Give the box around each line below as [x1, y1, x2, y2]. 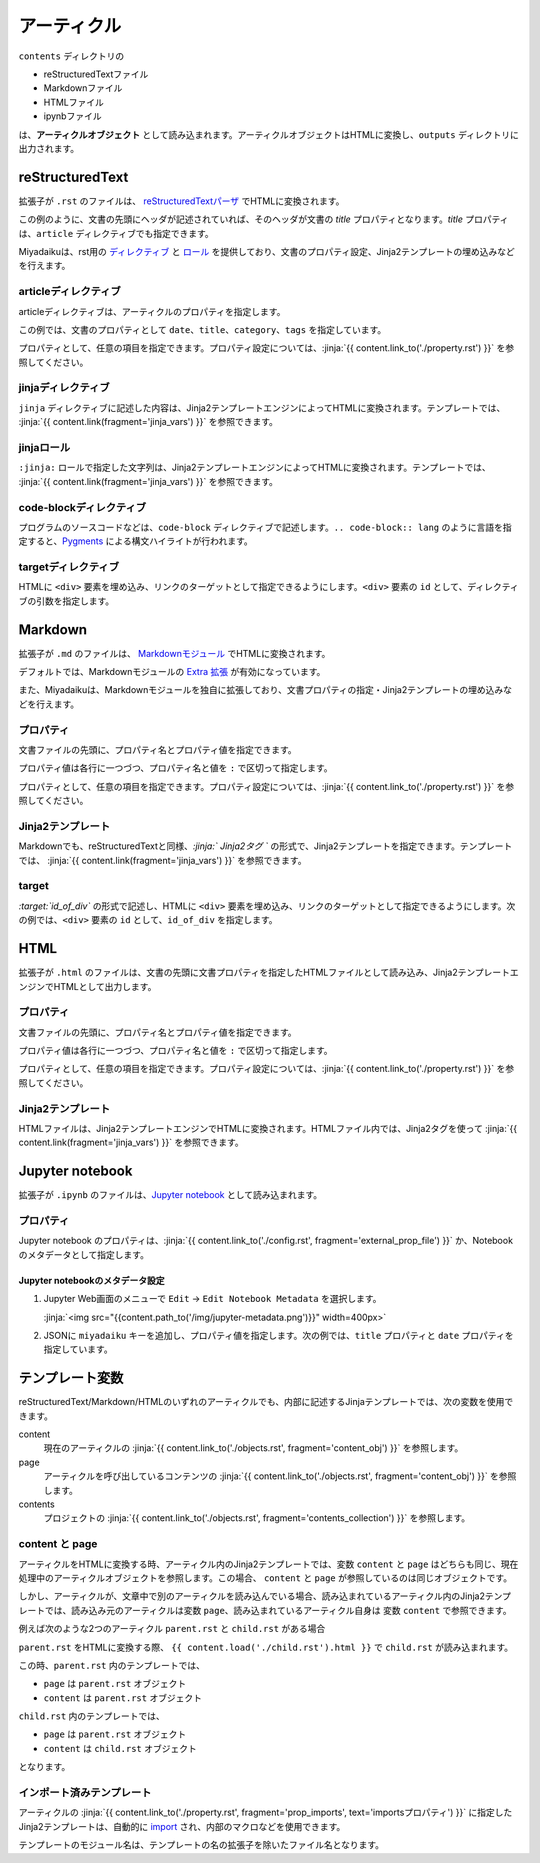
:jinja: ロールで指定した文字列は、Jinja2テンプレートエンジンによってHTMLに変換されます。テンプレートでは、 [18, 461, 492, 474]
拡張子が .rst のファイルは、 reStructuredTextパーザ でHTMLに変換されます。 [18, 195, 345, 207]
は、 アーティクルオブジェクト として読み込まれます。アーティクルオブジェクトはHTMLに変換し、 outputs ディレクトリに [18, 128, 519, 140]
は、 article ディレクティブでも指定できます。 [18, 227, 214, 239]
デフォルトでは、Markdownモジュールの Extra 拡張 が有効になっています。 [18, 666, 326, 678]
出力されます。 [18, 142, 80, 154]
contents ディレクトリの [18, 50, 125, 62]
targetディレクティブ [18, 560, 120, 574]
